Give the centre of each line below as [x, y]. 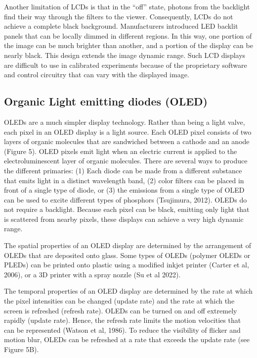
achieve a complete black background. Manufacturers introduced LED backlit [121, 26]
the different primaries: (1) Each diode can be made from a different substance [123, 170]
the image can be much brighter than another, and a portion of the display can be [128, 45]
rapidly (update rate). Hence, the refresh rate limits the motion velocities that [123, 320]
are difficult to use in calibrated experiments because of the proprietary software [126, 65]
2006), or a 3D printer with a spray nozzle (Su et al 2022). [92, 274]
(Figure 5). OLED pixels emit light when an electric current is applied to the [121, 151]
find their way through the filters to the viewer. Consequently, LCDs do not [119, 16]
